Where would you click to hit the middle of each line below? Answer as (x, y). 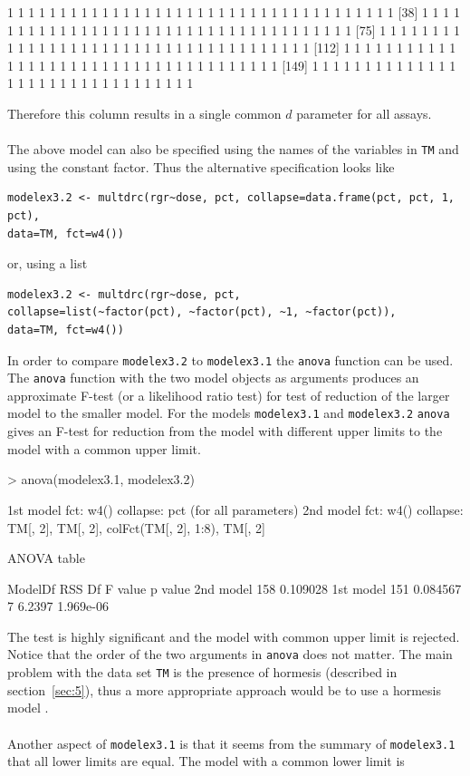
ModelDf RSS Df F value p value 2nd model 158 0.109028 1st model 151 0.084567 (235, 588)
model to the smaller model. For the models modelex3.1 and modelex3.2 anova (229, 413)
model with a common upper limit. (104, 448)
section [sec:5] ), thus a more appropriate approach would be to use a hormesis (224, 689)
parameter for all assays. (364, 113)
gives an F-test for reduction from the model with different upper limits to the (225, 431)
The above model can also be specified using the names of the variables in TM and (233, 149)
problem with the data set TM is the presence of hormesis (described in (202, 672)
